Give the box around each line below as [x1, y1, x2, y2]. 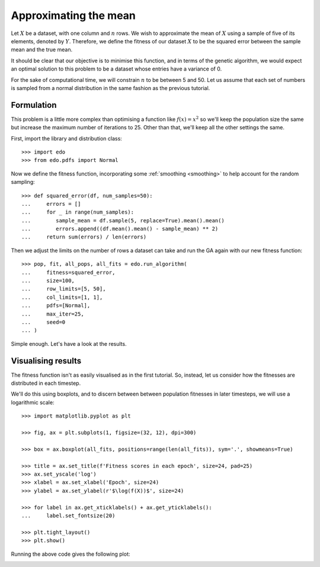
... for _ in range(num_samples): [21, 209, 135, 216]
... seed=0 [21, 319, 66, 326]
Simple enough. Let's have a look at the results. [11, 340, 127, 347]
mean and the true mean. [11, 46, 73, 53]
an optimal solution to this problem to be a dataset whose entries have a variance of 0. [11, 65, 222, 72]
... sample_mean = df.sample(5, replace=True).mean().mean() [21, 217, 225, 224]
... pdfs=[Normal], [21, 302, 91, 309]
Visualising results [11, 356, 82, 366]
